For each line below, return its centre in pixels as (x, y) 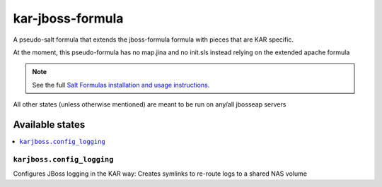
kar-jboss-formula (68, 18)
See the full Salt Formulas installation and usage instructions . (121, 85)
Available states (49, 125)
